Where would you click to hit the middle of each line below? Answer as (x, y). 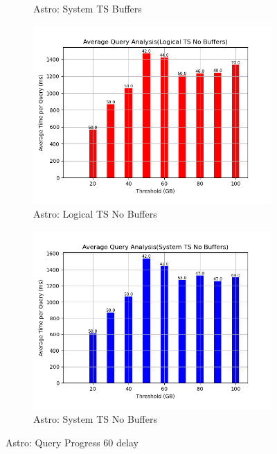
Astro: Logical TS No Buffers (95, 214)
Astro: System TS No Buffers (95, 419)
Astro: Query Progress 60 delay (72, 442)
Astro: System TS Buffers (88, 8)
